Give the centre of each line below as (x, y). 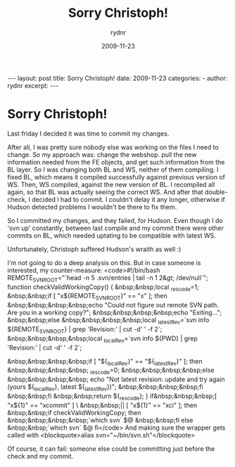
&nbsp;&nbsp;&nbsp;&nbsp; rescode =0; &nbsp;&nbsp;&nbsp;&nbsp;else (111, 371)
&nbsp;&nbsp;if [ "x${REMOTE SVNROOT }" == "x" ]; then (87, 297)
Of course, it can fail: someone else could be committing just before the (111, 449)
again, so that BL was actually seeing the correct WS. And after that (106, 192)
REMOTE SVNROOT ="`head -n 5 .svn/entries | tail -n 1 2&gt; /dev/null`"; (108, 278)
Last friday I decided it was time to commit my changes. (88, 133)
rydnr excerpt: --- (33, 85)
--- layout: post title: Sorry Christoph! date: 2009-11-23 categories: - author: (118, 78)
